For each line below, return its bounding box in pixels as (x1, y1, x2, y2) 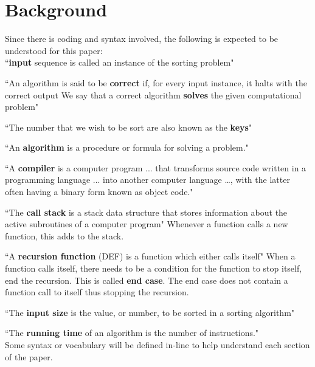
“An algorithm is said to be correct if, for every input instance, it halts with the (5, 76, 307, 89)
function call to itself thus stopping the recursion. (5, 286, 189, 298)
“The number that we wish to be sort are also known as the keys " (5, 120, 252, 133)
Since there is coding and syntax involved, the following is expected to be (5, 32, 279, 45)
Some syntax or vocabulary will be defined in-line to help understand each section (5, 338, 310, 351)
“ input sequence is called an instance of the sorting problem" (5, 56, 234, 69)
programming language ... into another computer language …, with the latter (5, 173, 290, 186)
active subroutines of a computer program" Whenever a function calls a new (5, 218, 288, 230)
